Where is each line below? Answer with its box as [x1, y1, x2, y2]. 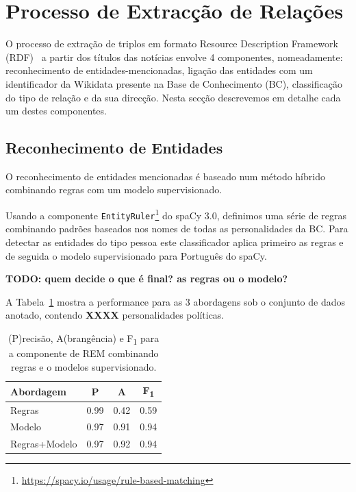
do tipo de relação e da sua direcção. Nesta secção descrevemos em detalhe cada [5, 90, 341, 104]
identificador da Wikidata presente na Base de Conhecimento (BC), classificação [5, 76, 342, 90]
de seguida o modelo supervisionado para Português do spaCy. [5, 248, 267, 262]
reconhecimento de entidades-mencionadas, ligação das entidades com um [5, 63, 313, 77]
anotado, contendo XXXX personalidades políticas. [5, 308, 225, 322]
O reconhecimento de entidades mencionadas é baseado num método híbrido [5, 169, 325, 183]
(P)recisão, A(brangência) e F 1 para [8, 330, 160, 347]
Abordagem [10, 384, 66, 398]
